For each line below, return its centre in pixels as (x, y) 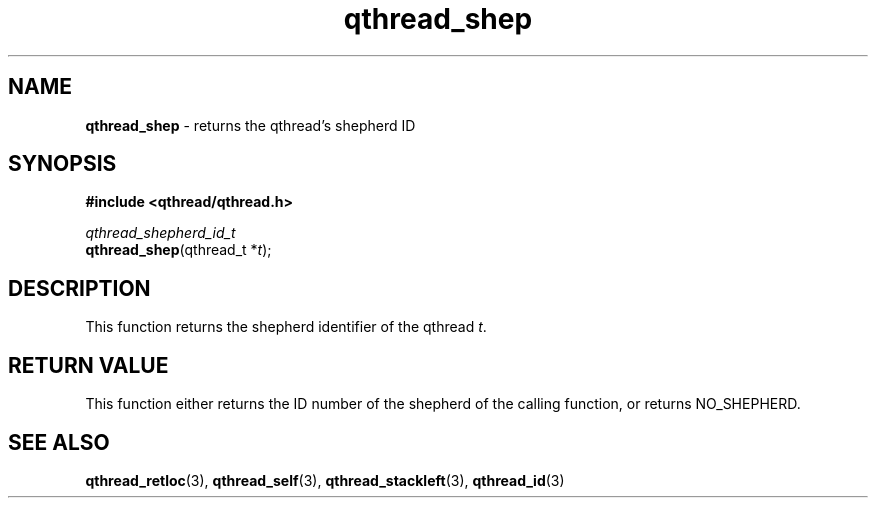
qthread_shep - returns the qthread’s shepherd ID (250, 125)
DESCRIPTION (79, 288)
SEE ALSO (59, 442)
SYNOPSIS (62, 164)
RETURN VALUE (88, 365)
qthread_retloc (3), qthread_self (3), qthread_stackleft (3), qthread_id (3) (325, 480)
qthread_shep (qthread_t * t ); (178, 250)
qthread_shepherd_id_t (160, 233)
